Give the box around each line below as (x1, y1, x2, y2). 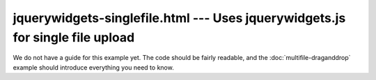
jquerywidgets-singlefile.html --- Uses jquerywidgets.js (13, 10, 346, 26)
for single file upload (13, 30, 135, 45)
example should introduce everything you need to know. (13, 63, 174, 72)
